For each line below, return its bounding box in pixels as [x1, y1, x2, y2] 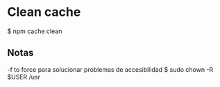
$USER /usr [7, 72, 40, 81]
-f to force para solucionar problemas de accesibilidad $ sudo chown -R [7, 65, 214, 73]
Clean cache [7, 4, 81, 20]
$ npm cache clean [7, 27, 62, 35]
